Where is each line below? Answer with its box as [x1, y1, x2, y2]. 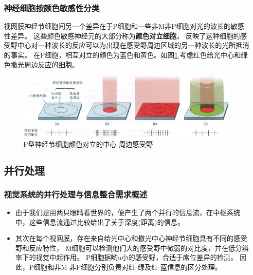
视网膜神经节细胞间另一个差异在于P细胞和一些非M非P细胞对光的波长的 [4, 21, 231, 31]
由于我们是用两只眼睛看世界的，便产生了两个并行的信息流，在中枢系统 [15, 207, 240, 217]
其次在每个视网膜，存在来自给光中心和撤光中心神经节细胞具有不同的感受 [15, 233, 247, 243]
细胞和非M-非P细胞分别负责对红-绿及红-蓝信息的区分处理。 [34, 262, 222, 272]
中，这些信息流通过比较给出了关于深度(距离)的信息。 [15, 216, 184, 227]
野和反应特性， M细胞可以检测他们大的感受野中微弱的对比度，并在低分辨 [15, 242, 249, 253]
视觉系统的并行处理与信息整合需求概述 [4, 188, 147, 200]
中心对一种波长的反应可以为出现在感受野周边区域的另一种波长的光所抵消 [17, 40, 249, 50]
